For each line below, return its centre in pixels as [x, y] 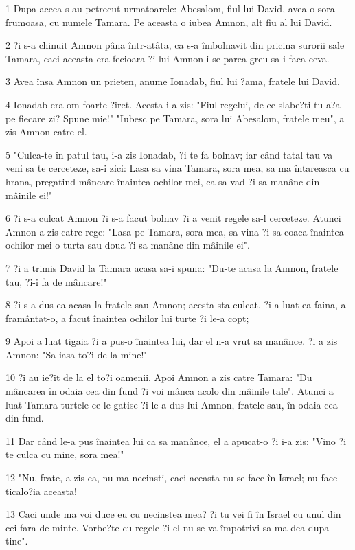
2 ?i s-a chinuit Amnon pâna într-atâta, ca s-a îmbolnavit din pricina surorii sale [175, 45]
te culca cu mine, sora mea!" [65, 454]
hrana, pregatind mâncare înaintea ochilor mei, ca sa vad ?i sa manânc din [163, 181]
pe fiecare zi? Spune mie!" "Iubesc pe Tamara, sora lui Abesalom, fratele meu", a [175, 118]
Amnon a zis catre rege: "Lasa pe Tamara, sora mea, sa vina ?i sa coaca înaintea [175, 231]
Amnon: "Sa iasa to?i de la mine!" [77, 354]
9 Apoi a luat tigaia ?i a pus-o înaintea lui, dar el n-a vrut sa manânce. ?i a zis [172, 341]
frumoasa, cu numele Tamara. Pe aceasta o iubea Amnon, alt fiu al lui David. [169, 22]
